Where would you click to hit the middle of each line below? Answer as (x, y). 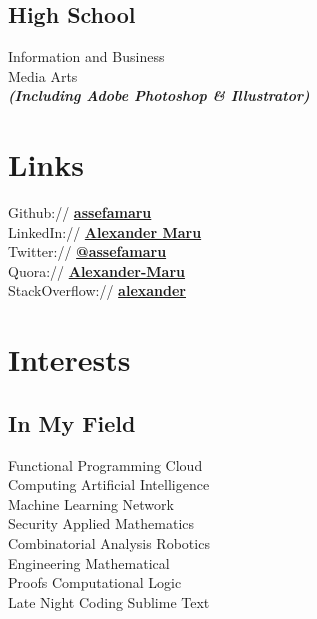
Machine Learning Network (91, 503)
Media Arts (43, 75)
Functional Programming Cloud (105, 464)
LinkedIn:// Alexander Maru (105, 231)
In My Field (72, 422)
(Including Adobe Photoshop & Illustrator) (159, 95)
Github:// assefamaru (80, 212)
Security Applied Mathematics (101, 523)
